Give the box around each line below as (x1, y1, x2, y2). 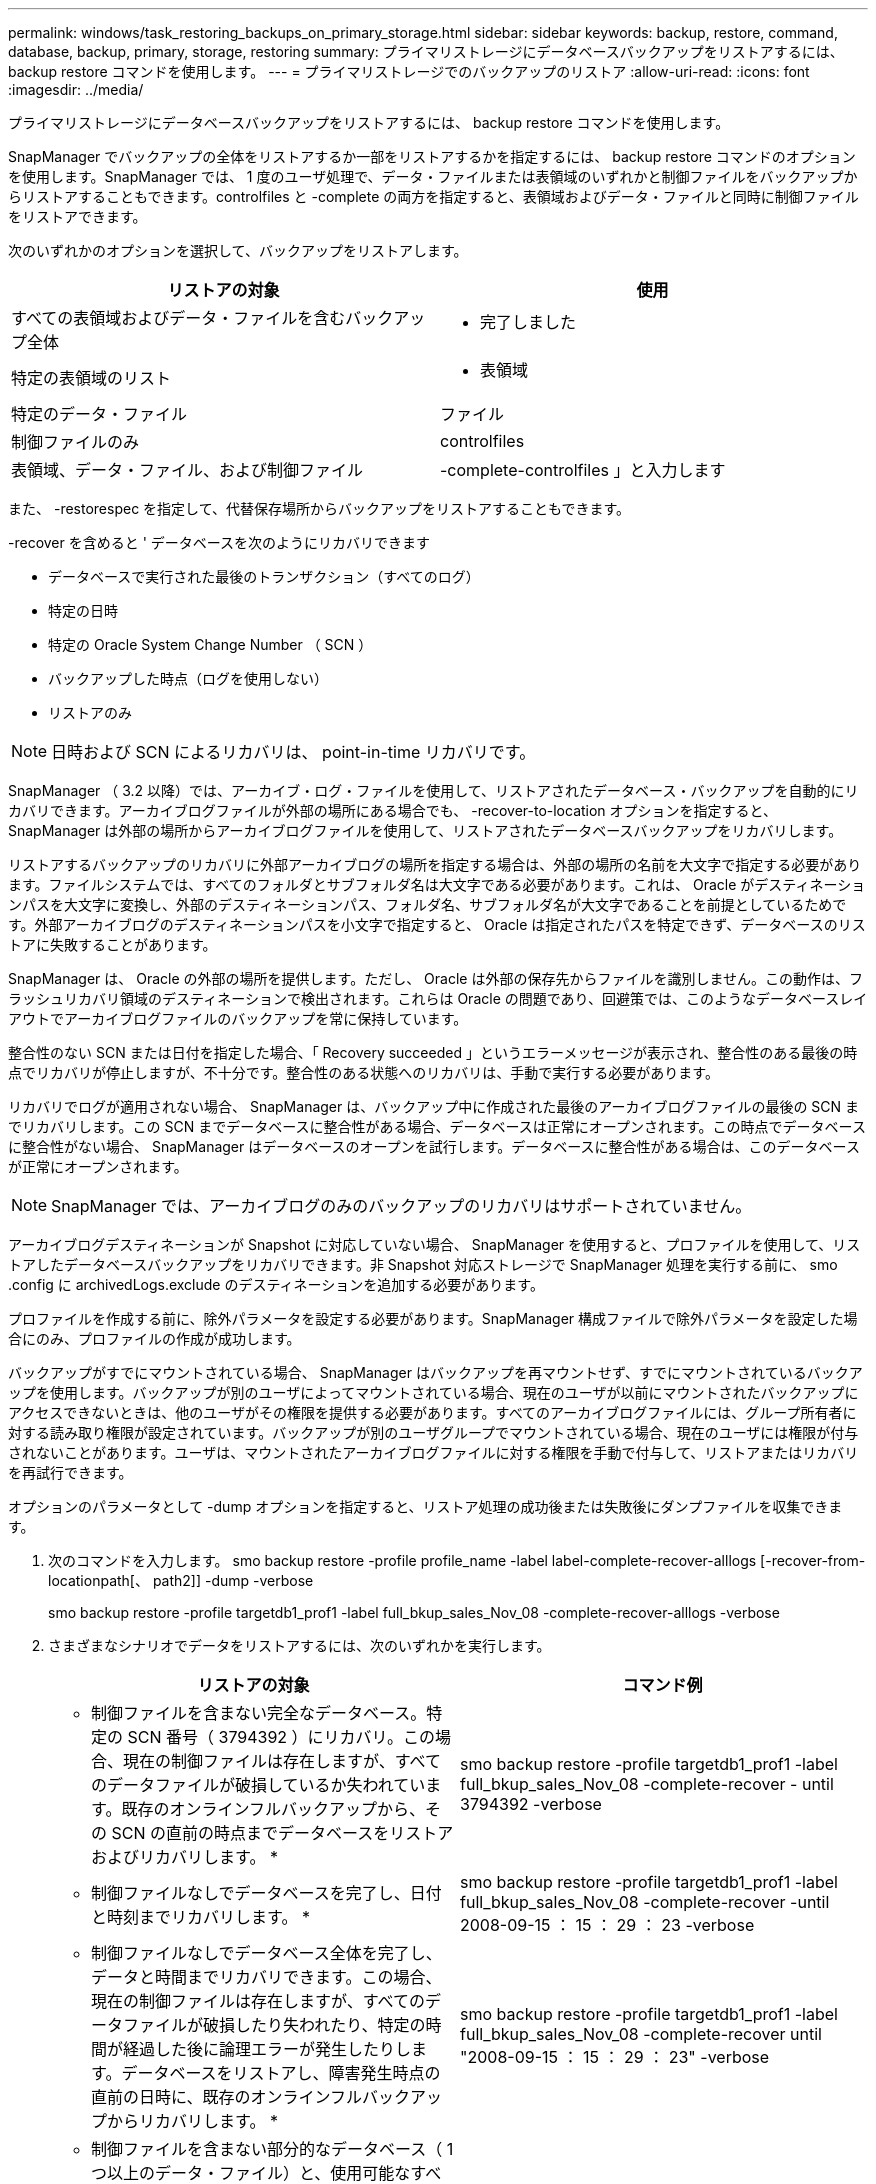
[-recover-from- (760, 1552, 866, 1569)
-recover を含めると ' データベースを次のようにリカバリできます (8, 534, 431, 551)
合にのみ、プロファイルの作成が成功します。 (8, 1330, 301, 1347)
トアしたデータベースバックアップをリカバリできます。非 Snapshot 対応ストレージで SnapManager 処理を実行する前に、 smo (8, 1256, 838, 1273)
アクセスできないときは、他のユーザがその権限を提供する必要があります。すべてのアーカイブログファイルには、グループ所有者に (8, 1404, 857, 1421)
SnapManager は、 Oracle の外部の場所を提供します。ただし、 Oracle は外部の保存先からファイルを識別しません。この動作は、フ (8, 970, 863, 987)
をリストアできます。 (8, 208, 147, 225)
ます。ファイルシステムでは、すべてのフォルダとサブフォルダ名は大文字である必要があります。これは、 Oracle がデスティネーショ (8, 876, 866, 893)
